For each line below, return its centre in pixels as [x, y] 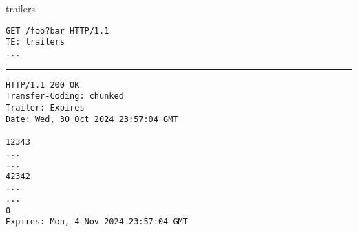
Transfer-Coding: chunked [65, 96]
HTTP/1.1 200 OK [43, 85]
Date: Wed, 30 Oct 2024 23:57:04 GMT [92, 119]
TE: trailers [35, 42]
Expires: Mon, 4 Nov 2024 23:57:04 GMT [97, 222]
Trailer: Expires [45, 107]
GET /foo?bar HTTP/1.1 [57, 31]
